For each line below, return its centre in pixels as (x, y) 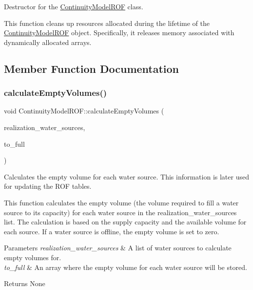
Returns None (25, 283)
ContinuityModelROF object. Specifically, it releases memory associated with (119, 33)
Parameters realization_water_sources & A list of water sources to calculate (118, 248)
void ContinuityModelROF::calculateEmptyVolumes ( (84, 111)
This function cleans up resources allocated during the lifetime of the (107, 23)
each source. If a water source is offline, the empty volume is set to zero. (112, 231)
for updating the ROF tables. (48, 186)
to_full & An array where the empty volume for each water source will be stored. (126, 267)
